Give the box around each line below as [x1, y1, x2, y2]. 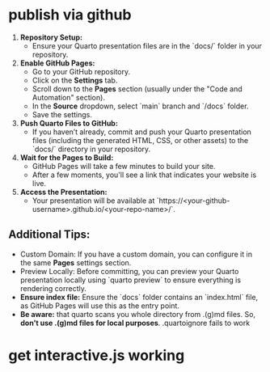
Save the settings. [32, 109, 93, 119]
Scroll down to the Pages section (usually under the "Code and [32, 83, 243, 94]
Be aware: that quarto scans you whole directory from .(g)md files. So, [19, 309, 256, 319]
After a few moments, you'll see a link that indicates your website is [32, 170, 257, 180]
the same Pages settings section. [19, 257, 132, 268]
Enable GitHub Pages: [19, 58, 95, 68]
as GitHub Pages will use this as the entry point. [19, 301, 180, 311]
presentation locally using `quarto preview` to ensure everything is [19, 275, 241, 285]
